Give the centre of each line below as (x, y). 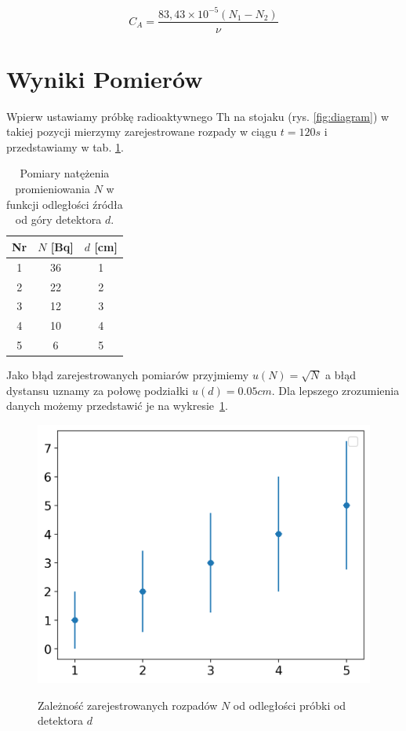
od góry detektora (58, 219)
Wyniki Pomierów (105, 78)
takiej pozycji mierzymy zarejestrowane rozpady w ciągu (142, 132)
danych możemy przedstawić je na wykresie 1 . (117, 406)
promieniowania (53, 189)
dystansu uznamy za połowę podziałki (98, 390)
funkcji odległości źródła (65, 204)
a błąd (340, 375)
